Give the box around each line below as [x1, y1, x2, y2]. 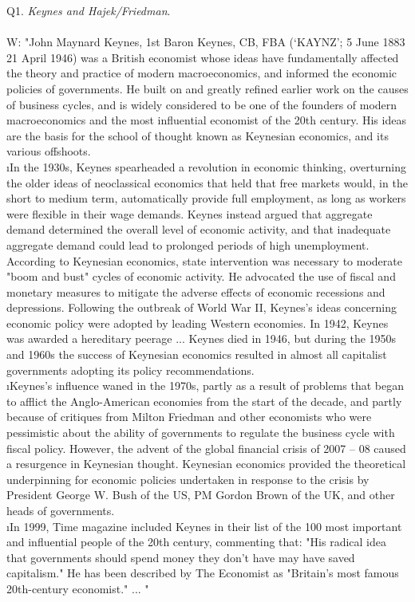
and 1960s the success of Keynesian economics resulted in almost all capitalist [6, 346, 387, 363]
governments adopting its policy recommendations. [6, 361, 255, 378]
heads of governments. [6, 502, 115, 518]
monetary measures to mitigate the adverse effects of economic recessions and [6, 283, 385, 300]
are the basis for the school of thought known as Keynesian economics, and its [6, 127, 389, 144]
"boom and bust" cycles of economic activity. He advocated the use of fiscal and [6, 268, 396, 285]
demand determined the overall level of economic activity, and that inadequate [6, 221, 391, 238]
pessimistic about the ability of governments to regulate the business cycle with [6, 424, 395, 441]
